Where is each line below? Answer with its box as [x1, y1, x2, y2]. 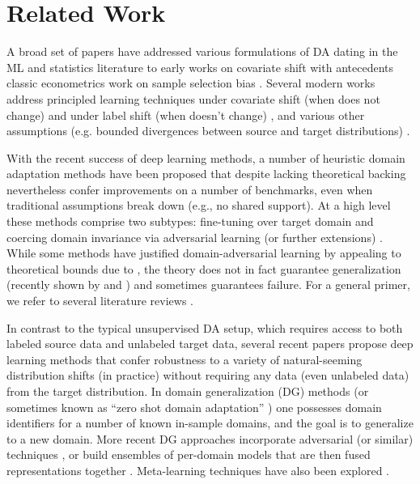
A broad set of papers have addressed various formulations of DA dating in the [6, 43, 398, 60]
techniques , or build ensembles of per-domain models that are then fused [6, 446, 371, 463]
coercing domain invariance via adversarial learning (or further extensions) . [6, 228, 383, 245]
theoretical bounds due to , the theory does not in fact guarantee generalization [6, 260, 401, 277]
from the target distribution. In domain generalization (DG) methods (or [6, 383, 369, 399]
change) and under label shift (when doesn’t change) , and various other [6, 106, 365, 123]
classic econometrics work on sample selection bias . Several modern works [6, 74, 375, 91]
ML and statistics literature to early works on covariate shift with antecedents [6, 58, 393, 75]
